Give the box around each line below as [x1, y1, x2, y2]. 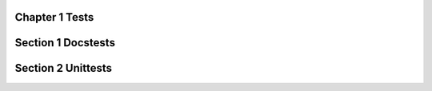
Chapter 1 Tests [14, 10, 94, 24]
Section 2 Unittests [14, 61, 112, 75]
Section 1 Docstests [14, 36, 116, 49]
